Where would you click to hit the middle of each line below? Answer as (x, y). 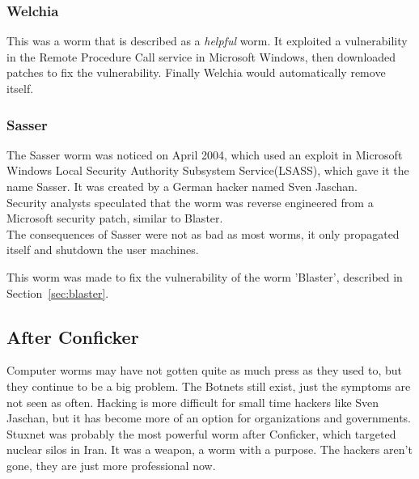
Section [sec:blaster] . (58, 292)
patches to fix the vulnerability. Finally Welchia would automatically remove (196, 72)
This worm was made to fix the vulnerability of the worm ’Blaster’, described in (205, 276)
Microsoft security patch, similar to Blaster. (115, 218)
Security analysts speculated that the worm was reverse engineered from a (190, 202)
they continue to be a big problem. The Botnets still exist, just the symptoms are (209, 386)
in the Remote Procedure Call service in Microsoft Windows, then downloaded (201, 56)
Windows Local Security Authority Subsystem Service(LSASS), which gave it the (208, 170)
